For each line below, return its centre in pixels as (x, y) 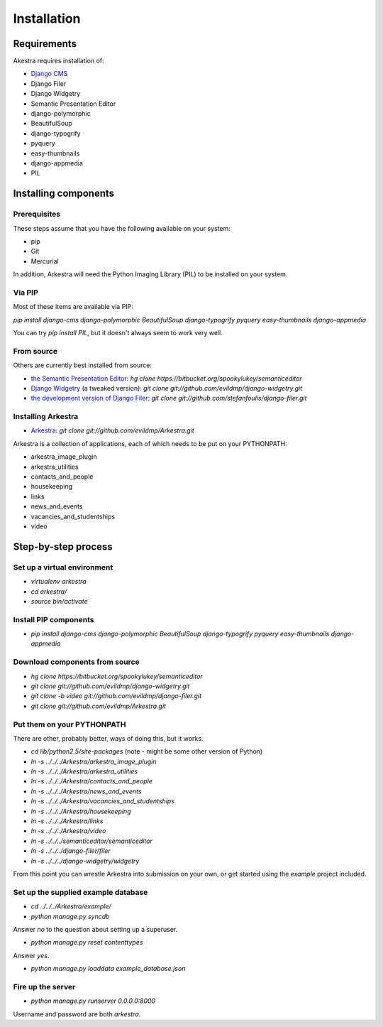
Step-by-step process (63, 547)
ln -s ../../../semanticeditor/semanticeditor (91, 841)
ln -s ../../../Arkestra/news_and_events (86, 791)
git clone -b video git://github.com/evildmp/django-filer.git (116, 696)
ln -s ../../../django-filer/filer (71, 851)
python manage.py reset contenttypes (87, 942)
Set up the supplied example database (81, 892)
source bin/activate (59, 601)
